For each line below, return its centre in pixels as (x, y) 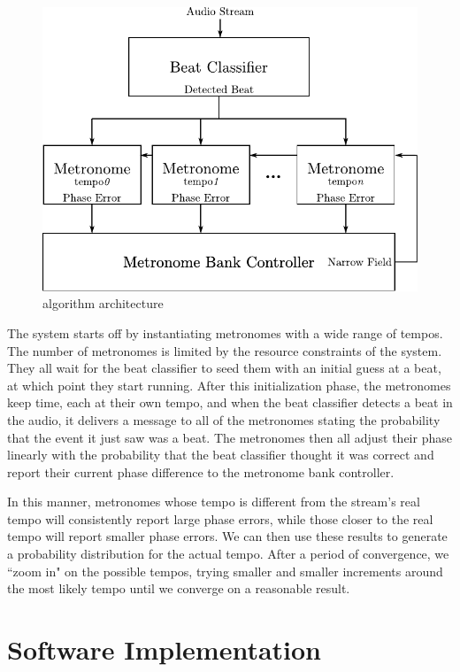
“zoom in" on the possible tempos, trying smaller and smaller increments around (225, 571)
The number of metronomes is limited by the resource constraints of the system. (225, 350)
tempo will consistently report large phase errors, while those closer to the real (220, 518)
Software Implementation (165, 649)
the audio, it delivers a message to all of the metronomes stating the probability (224, 419)
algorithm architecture (103, 303)
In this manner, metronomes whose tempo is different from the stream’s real (214, 502)
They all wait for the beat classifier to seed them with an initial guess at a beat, (224, 368)
